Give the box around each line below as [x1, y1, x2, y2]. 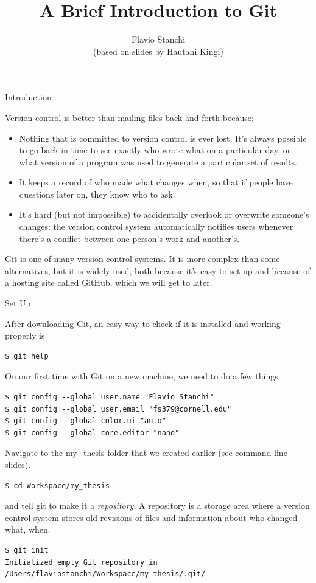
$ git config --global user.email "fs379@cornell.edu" [5, 404, 232, 413]
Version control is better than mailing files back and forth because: [5, 111, 254, 123]
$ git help [5, 351, 49, 360]
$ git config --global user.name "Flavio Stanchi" [5, 393, 214, 401]
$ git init [5, 545, 49, 554]
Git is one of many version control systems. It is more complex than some [5, 252, 280, 265]
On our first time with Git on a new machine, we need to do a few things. [5, 370, 281, 382]
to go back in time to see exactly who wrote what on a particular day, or [19, 143, 291, 156]
